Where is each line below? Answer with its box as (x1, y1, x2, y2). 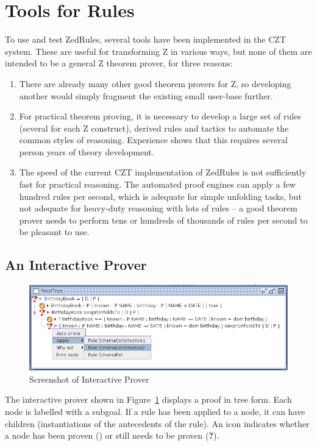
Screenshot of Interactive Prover (29, 372, 149, 385)
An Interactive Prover (5, 255, 147, 274)
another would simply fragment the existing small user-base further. (19, 89, 273, 102)
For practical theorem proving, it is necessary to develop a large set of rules (19, 110, 301, 122)
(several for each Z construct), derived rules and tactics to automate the (19, 121, 289, 134)
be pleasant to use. (19, 225, 90, 238)
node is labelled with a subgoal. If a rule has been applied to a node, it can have (5, 405, 305, 417)
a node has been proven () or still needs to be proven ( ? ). (5, 429, 219, 442)
